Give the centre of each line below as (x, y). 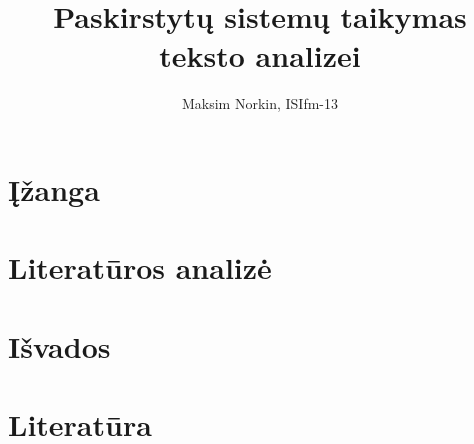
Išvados (59, 345)
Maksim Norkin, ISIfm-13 (260, 103)
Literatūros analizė (140, 267)
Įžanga (54, 188)
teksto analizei (260, 55)
